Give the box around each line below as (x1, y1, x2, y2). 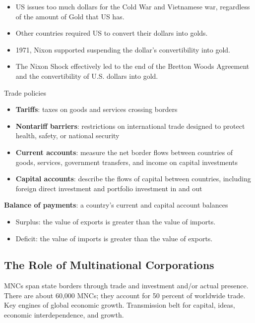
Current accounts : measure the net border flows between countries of (15, 147, 233, 157)
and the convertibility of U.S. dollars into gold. (15, 70, 158, 81)
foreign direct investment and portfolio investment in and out (15, 183, 202, 193)
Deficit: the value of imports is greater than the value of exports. (15, 233, 213, 243)
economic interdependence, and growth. (4, 310, 124, 320)
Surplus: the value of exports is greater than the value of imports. (15, 216, 216, 226)
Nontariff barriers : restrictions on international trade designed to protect (15, 120, 245, 131)
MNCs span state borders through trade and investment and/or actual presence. (4, 280, 249, 291)
